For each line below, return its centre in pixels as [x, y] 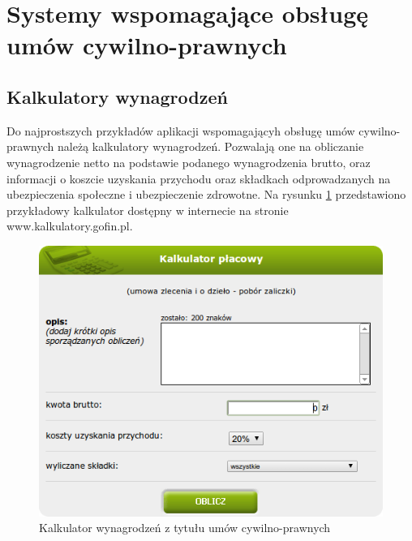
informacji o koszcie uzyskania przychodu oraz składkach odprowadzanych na [199, 178]
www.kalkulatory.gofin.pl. [70, 226]
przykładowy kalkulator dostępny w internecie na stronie [148, 210]
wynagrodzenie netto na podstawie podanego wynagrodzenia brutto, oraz [189, 162]
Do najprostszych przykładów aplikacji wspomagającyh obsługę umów [181, 130]
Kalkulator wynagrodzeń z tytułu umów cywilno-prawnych [185, 528]
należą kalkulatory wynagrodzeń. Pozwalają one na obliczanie [211, 146]
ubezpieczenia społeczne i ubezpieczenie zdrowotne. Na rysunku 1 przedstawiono [206, 194]
